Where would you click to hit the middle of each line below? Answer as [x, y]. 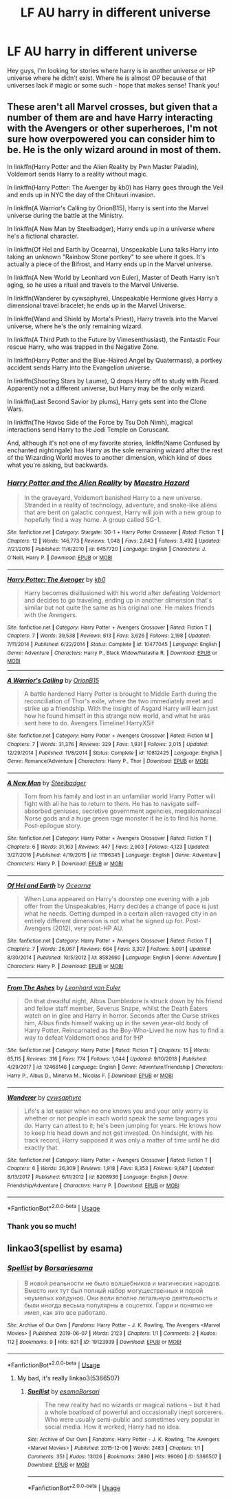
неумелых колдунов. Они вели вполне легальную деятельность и [121, 1298]
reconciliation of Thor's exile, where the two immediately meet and [118, 701]
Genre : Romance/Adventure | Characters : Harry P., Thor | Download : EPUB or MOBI [108, 761]
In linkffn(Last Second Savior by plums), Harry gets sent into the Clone [107, 401]
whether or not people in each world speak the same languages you [120, 1118]
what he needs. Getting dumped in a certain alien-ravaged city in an [120, 913]
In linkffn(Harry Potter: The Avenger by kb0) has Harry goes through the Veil [115, 187]
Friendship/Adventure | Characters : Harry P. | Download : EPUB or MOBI [93, 1185]
